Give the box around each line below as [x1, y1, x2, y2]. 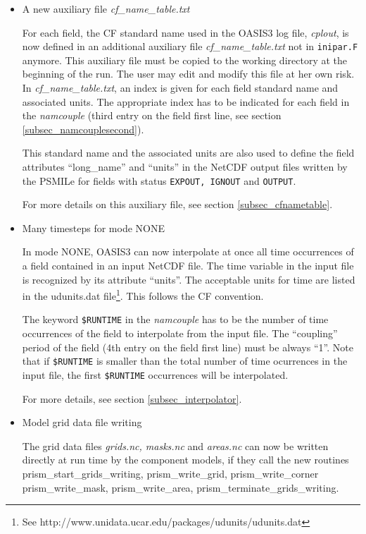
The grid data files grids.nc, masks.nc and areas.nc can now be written [22, 438, 329, 453]
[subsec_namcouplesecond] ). [22, 121, 144, 136]
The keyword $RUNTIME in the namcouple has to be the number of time [22, 312, 329, 327]
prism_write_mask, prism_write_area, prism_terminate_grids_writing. [22, 480, 339, 494]
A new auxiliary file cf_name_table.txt [22, 1, 190, 16]
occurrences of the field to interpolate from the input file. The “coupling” [22, 326, 338, 341]
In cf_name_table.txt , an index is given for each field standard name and [22, 80, 339, 95]
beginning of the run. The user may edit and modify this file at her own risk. [22, 66, 355, 81]
